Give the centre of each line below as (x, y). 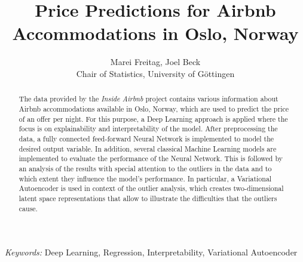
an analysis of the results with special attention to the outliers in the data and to (145, 168)
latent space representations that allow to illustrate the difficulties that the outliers (148, 198)
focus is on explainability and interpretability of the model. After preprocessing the (148, 129)
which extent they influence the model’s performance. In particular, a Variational (145, 178)
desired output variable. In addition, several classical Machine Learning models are (148, 148)
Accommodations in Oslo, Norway (155, 33)
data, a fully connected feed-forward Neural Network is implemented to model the (146, 138)
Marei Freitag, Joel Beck (155, 62)
